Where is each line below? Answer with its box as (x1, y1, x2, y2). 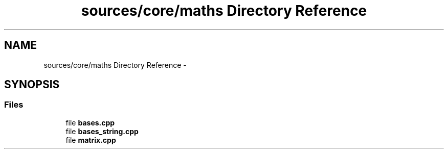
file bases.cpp (65, 118, 115, 127)
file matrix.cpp (65, 135, 116, 144)
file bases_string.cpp (65, 126, 139, 136)
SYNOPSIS (4, 78, 60, 91)
